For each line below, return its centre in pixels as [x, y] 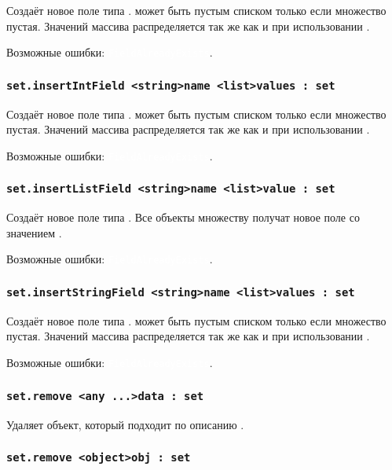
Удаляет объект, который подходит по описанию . [125, 424]
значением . [34, 232]
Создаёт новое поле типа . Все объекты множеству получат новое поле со [183, 217]
